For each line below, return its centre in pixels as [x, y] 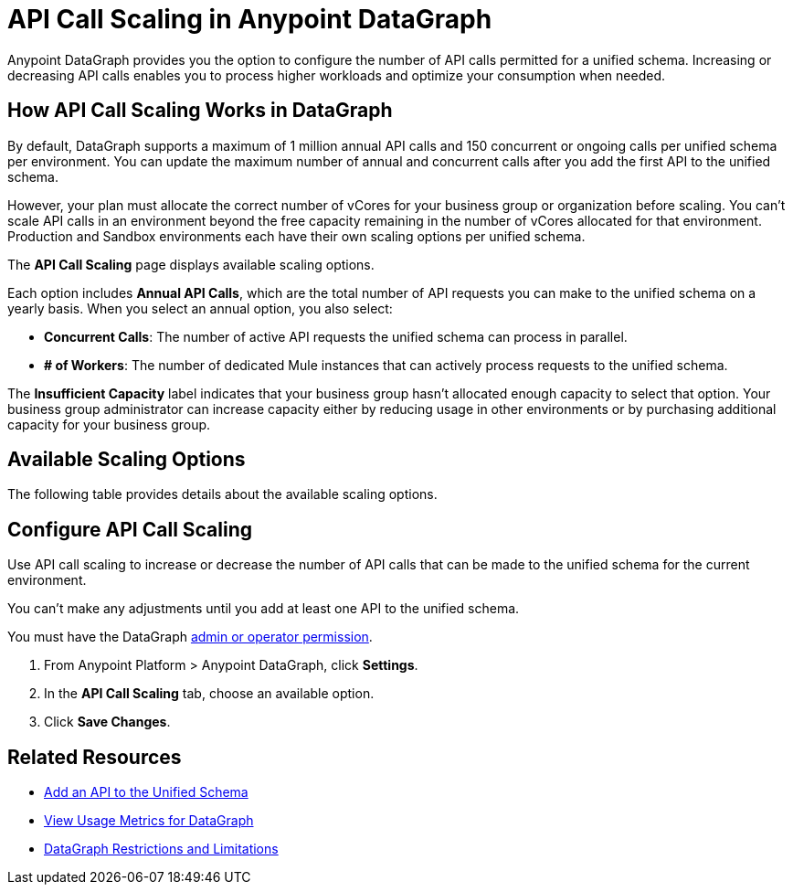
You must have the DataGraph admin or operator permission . [190, 637]
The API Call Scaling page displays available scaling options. [191, 264]
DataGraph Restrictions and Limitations [161, 849]
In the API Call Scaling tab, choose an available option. [209, 694]
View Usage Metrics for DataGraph [149, 821]
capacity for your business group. [109, 424]
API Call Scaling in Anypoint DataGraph [250, 19]
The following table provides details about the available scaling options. [222, 494]
